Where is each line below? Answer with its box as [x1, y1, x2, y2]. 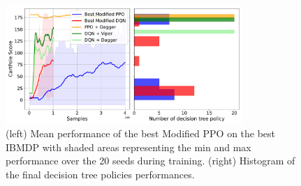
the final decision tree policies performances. [6, 166, 195, 181]
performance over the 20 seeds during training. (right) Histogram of [6, 153, 295, 168]
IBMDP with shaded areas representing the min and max [6, 139, 251, 154]
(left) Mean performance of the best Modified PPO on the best [6, 126, 276, 141]
